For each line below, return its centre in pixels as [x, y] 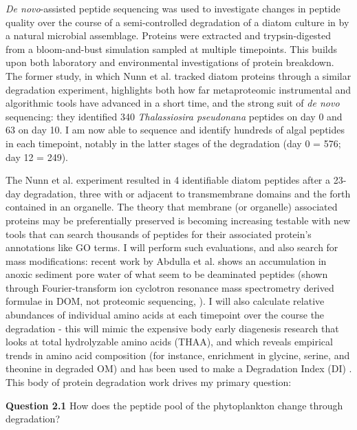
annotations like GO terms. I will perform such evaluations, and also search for [172, 247]
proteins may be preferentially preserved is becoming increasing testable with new [178, 220]
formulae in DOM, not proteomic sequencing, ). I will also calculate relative [165, 301]
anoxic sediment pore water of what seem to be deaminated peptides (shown [167, 274]
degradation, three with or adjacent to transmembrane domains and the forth [187, 193]
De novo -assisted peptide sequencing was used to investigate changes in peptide [173, 8]
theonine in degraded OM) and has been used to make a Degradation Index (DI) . [179, 368]
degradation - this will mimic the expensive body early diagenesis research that [172, 328]
